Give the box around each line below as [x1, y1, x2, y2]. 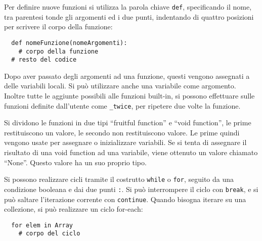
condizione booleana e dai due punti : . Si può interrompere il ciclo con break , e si [4, 183, 258, 194]
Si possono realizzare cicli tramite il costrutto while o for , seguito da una [4, 174, 234, 184]
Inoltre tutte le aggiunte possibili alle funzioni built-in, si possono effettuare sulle [4, 90, 255, 101]
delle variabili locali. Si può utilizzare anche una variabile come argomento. [4, 80, 236, 91]
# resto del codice [11, 56, 77, 64]
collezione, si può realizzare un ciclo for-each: [4, 204, 143, 214]
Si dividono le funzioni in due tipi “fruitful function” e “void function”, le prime [4, 117, 251, 128]
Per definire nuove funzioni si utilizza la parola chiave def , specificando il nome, [4, 2, 252, 12]
